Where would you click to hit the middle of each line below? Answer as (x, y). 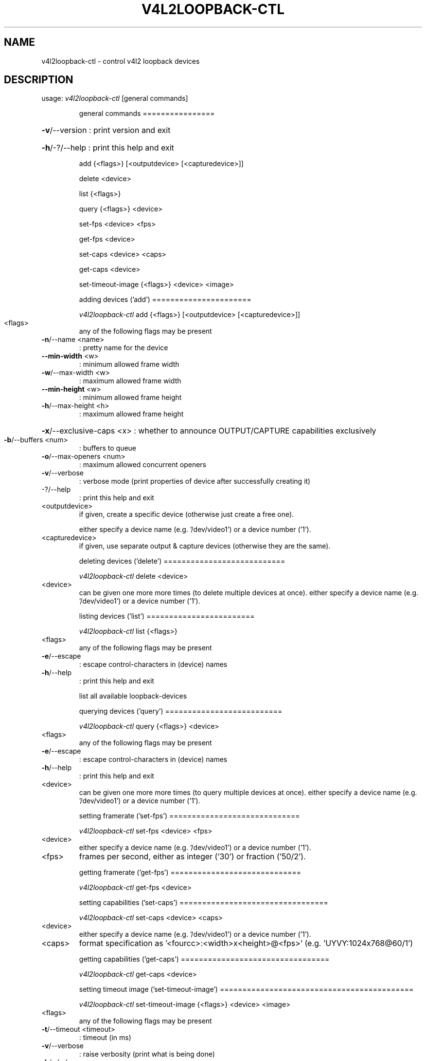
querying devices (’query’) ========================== (181, 711)
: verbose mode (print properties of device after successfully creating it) (195, 481)
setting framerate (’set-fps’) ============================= (189, 816)
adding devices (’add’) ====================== (165, 300)
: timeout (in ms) (105, 1038)
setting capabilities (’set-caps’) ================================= (204, 903)
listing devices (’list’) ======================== (167, 616)
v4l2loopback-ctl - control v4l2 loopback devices (121, 61)
